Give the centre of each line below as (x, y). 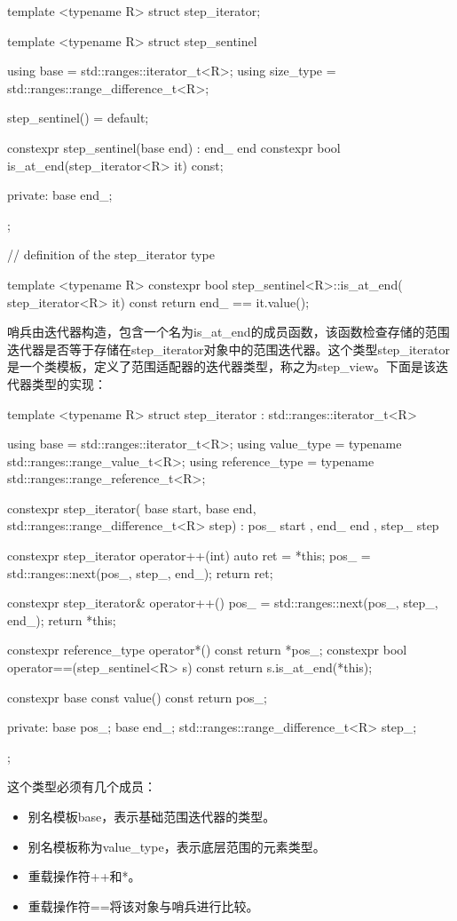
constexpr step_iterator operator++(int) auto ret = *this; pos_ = (189, 556)
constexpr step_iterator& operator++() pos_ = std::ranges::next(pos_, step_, (223, 603)
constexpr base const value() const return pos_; (137, 697)
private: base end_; (60, 195)
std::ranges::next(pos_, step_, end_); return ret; (140, 572)
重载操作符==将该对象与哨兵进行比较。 (143, 905)
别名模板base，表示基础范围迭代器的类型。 (152, 816)
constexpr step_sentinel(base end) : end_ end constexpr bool (174, 147)
